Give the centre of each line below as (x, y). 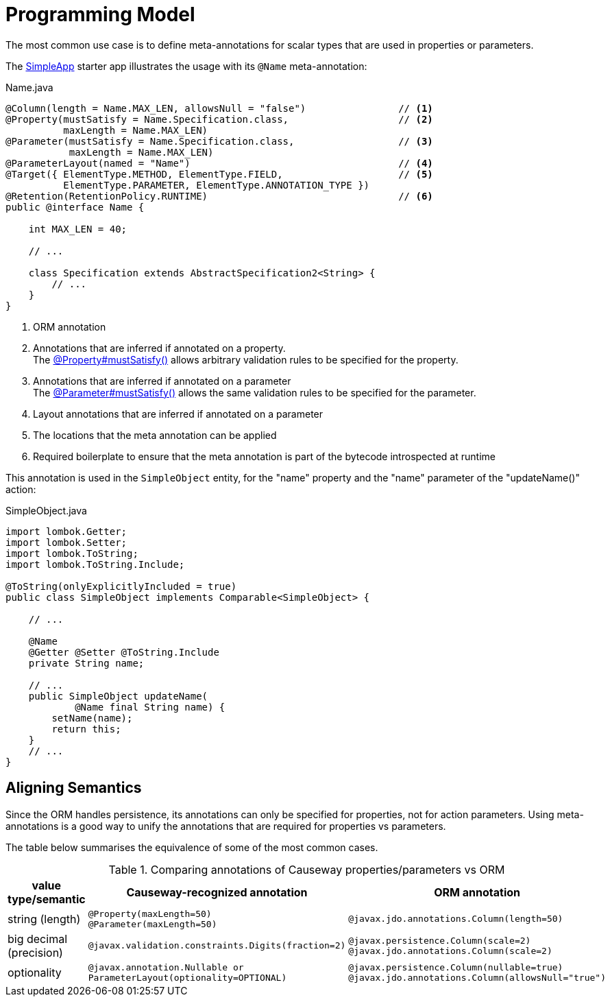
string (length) (44, 919)
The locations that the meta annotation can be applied (155, 435)
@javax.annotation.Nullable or (166, 967)
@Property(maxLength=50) (150, 914)
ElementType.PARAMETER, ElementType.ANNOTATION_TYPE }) (217, 185)
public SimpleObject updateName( (118, 696)
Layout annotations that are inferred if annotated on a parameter (178, 414)
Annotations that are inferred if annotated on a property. (159, 348)
